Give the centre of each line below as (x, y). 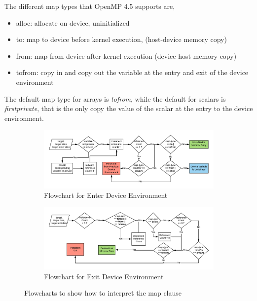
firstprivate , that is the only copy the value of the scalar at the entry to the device (129, 108)
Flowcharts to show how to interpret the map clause (103, 293)
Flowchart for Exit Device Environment (104, 276)
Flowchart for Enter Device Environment (106, 195)
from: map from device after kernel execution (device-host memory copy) (126, 56)
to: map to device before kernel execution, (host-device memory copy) (121, 39)
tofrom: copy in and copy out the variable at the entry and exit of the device (132, 72)
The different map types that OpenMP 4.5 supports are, (90, 6)
